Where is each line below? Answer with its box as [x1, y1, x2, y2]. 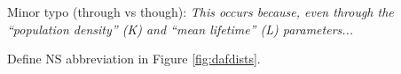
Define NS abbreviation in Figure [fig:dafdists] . [7, 49, 261, 68]
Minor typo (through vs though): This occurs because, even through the [7, 3, 394, 20]
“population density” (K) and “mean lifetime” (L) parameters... [7, 19, 354, 38]
